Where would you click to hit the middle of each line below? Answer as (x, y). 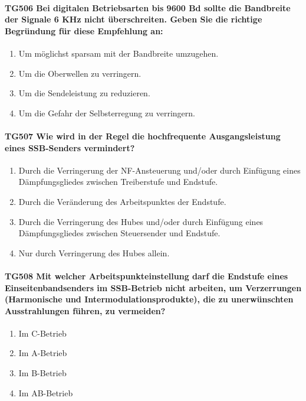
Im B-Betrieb (42, 373)
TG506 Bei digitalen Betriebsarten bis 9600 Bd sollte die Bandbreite (148, 7)
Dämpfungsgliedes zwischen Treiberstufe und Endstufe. (118, 182)
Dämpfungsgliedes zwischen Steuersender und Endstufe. (119, 233)
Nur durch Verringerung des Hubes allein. (94, 252)
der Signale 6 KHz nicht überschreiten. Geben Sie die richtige (134, 19)
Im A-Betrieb (43, 353)
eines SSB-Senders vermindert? (70, 147)
